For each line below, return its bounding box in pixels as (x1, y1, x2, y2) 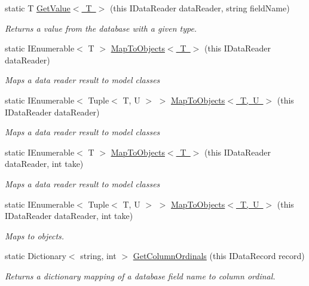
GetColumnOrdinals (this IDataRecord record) (133, 250, 305, 262)
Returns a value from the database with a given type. (5, 22, 197, 34)
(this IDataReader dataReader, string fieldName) (109, 2, 290, 14)
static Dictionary (5, 250, 66, 262)
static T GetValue (5, 2, 71, 14)
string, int (80, 250, 117, 262)
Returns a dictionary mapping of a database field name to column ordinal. (5, 269, 276, 282)
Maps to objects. (5, 229, 65, 242)
